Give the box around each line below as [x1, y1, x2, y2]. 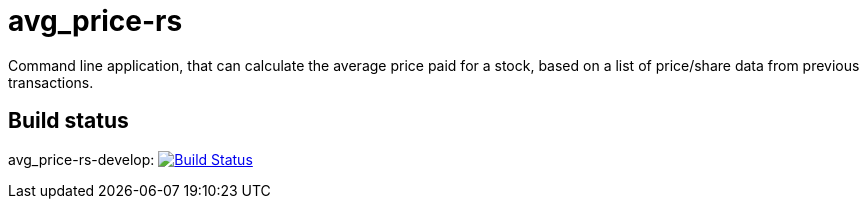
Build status [8, 108, 129, 134]
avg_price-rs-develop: [8, 150, 155, 168]
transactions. [8, 73, 94, 91]
